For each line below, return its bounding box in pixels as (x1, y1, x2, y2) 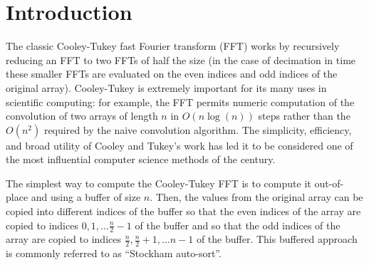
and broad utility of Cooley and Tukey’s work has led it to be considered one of (6, 137, 353, 152)
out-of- (314, 175, 344, 190)
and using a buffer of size (31, 189, 141, 204)
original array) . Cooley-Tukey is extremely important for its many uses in (6, 80, 327, 95)
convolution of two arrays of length (6, 108, 158, 123)
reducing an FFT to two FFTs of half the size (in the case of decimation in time (6, 52, 356, 67)
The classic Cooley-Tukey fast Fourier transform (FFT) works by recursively (6, 38, 340, 53)
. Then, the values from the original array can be (150, 189, 363, 204)
